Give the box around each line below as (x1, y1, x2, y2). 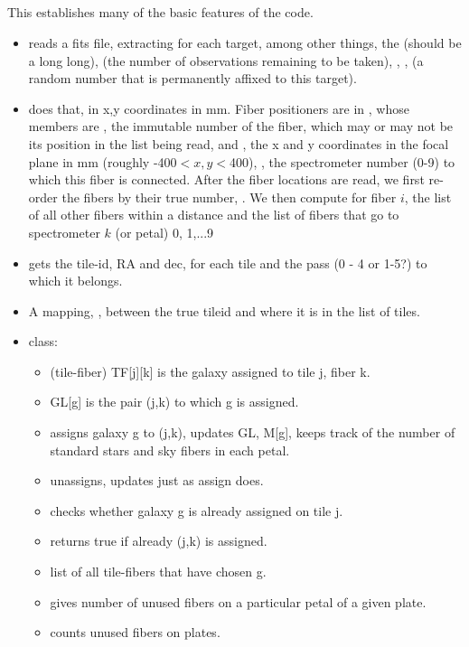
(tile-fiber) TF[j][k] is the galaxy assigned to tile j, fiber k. (50, 361, 371, 380)
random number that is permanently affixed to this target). (28, 69, 357, 88)
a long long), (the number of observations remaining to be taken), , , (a (28, 51, 424, 70)
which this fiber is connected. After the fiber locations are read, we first (28, 170, 425, 189)
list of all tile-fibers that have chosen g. (50, 562, 267, 581)
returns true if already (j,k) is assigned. (50, 531, 267, 550)
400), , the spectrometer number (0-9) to (230, 152, 455, 171)
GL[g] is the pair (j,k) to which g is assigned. (50, 392, 299, 411)
